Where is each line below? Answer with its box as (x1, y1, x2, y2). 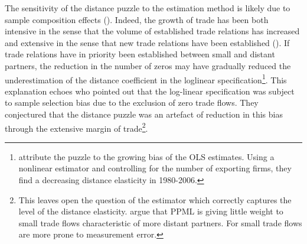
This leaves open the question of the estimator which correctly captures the (18, 193, 292, 206)
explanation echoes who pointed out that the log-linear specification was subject (5, 84, 295, 97)
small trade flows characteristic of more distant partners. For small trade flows (18, 216, 302, 229)
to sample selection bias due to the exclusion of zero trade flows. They (5, 96, 259, 109)
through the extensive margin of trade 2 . (5, 120, 148, 134)
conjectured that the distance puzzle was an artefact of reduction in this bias (5, 108, 283, 120)
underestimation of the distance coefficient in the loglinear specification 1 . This (5, 71, 287, 86)
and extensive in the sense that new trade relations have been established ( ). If (5, 36, 290, 48)
